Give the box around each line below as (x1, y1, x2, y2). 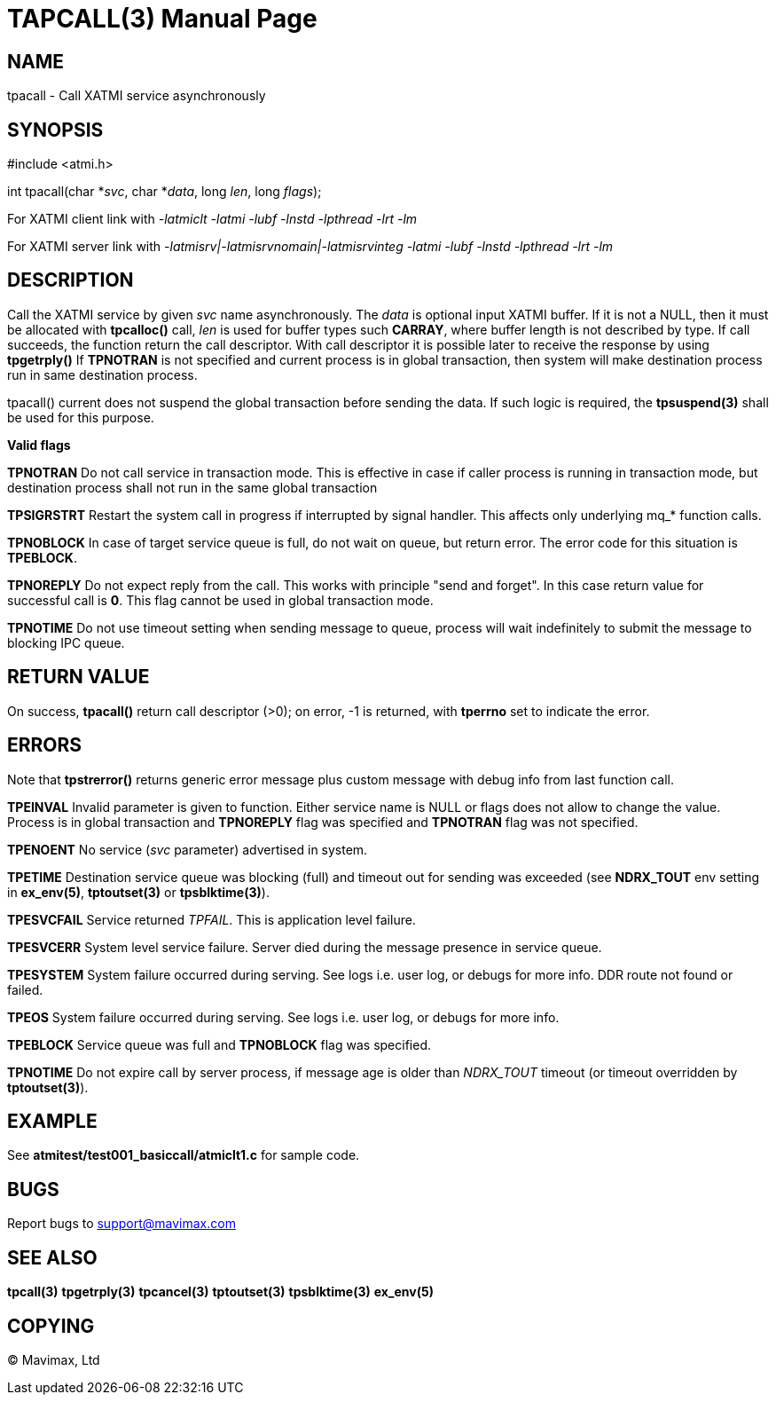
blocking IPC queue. (7, 634, 125, 650)
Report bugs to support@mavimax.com (7, 1216, 236, 1232)
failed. (7, 981, 43, 997)
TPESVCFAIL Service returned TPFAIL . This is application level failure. (7, 911, 416, 927)
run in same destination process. (7, 366, 198, 382)
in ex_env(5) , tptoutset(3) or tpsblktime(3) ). (7, 884, 270, 900)
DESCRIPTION (7, 269, 134, 292)
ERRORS (7, 734, 82, 757)
